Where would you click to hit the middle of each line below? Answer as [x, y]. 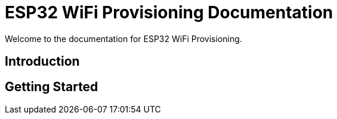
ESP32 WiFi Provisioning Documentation [169, 12]
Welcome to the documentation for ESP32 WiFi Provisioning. [123, 38]
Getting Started [52, 86]
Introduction [42, 62]
